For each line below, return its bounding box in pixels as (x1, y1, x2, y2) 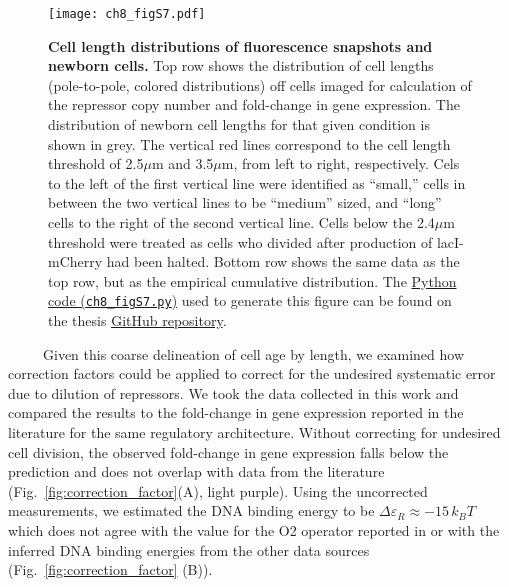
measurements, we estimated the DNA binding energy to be (8, 500, 375, 521)
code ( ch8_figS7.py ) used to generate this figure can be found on (48, 290, 452, 311)
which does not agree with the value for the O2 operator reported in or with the (8, 519, 500, 540)
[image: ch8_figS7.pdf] (48, 7, 206, 21)
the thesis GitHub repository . (48, 310, 227, 331)
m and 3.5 (151, 153, 214, 174)
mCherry (48, 251, 103, 272)
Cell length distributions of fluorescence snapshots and (48, 35, 433, 56)
